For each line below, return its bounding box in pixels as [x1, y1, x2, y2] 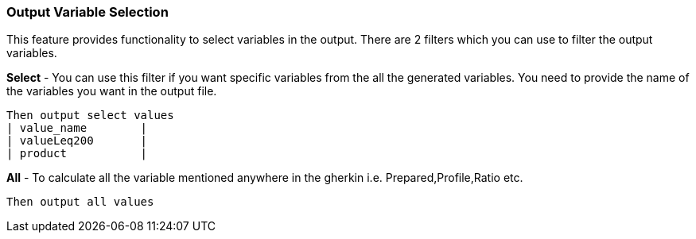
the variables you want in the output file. [6, 84, 217, 98]
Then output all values [6, 195, 154, 209]
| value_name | [6, 121, 148, 135]
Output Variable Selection [6, 4, 169, 20]
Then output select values [6, 109, 174, 122]
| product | [6, 147, 148, 160]
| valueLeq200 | [6, 134, 148, 148]
